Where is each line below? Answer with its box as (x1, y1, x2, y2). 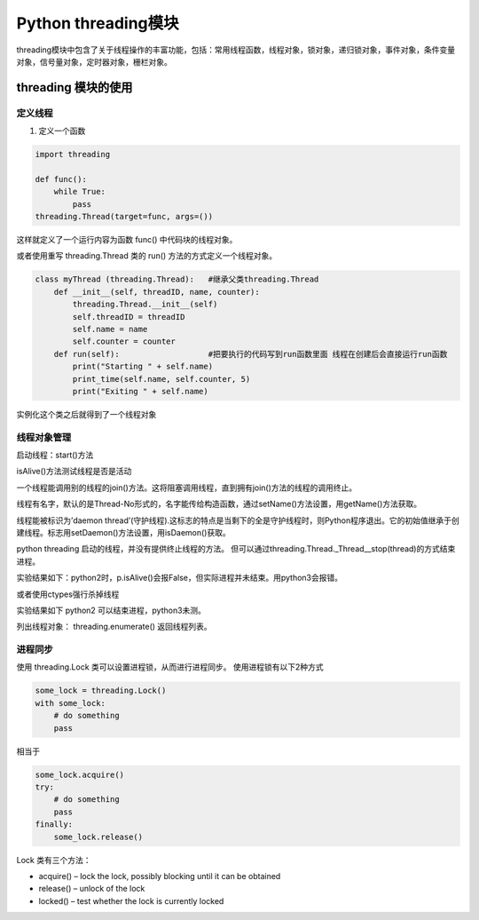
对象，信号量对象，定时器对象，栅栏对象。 (16, 56, 172, 67)
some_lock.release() (53, 831, 144, 842)
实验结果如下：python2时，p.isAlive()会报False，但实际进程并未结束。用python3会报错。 (16, 573, 343, 583)
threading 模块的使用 (16, 80, 133, 95)
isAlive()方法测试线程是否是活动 (16, 466, 132, 477)
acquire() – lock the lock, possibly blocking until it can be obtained (38, 870, 281, 881)
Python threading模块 (16, 13, 179, 33)
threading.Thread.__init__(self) (72, 299, 218, 310)
